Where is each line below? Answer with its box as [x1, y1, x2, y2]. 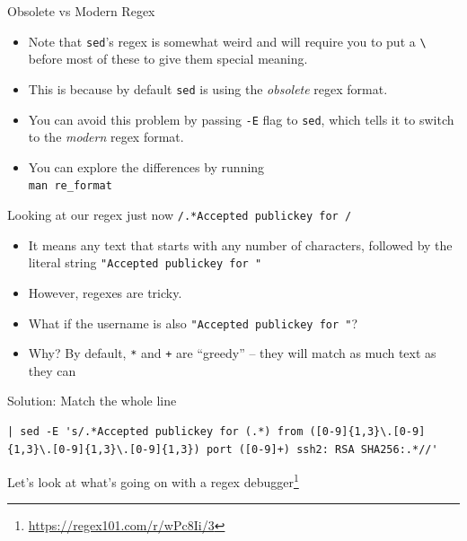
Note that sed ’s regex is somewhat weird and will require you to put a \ [28, 31, 427, 50]
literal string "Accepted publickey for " [28, 253, 262, 272]
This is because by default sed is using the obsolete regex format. [28, 79, 388, 98]
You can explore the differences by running [28, 157, 265, 176]
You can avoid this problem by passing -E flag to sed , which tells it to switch [28, 109, 454, 128]
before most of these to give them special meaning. [28, 49, 308, 68]
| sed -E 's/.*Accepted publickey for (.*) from [7, 425, 304, 438]
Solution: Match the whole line [7, 391, 177, 410]
